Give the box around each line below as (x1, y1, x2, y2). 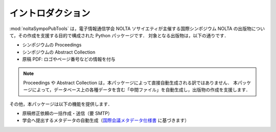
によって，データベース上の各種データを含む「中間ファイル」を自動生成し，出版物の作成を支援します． (32, 87, 250, 93)
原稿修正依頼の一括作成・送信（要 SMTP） (22, 110, 112, 117)
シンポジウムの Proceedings (22, 42, 82, 48)
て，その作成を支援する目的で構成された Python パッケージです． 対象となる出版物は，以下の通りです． (9, 32, 229, 38)
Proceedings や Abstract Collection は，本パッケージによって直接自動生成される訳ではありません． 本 (23, 80, 238, 86)
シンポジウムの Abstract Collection (22, 49, 96, 55)
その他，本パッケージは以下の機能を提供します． (9, 101, 112, 107)
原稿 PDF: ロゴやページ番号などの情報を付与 (22, 56, 116, 62)
